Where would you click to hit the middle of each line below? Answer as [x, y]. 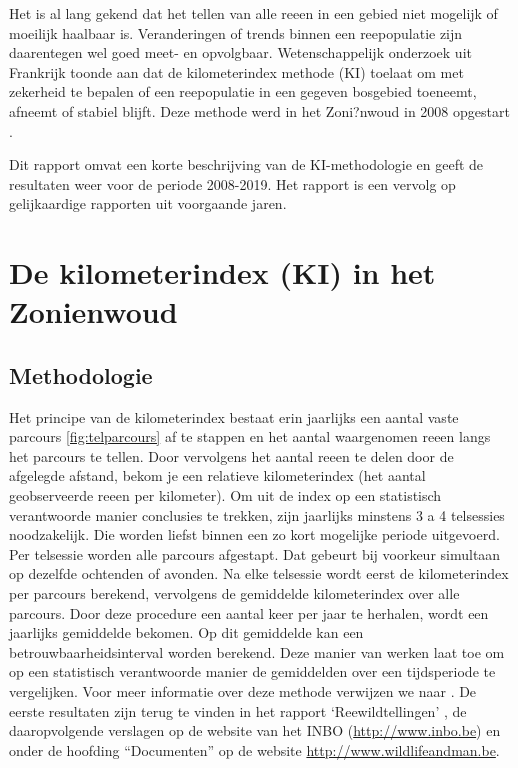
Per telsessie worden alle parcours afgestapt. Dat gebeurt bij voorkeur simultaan [255, 553]
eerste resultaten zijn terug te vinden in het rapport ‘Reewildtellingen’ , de [238, 710]
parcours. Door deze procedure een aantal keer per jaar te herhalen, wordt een [249, 612]
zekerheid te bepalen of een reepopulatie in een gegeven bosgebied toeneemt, [243, 91]
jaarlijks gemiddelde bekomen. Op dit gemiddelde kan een [186, 632]
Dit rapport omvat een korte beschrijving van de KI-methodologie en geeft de [246, 164]
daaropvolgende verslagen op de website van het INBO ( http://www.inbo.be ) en [255, 730]
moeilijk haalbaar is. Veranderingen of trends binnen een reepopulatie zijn [236, 32]
